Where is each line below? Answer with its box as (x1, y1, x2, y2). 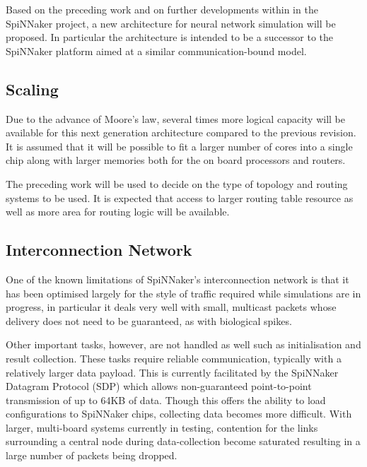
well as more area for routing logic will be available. (6, 204, 230, 219)
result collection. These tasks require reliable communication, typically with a (6, 350, 342, 365)
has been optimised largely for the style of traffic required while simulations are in (6, 285, 361, 300)
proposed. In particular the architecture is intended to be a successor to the (6, 30, 333, 45)
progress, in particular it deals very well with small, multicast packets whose (6, 300, 337, 314)
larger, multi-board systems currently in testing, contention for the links (6, 420, 318, 435)
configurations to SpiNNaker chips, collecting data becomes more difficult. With (6, 406, 352, 421)
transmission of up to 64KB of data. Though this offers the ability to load (6, 392, 326, 407)
